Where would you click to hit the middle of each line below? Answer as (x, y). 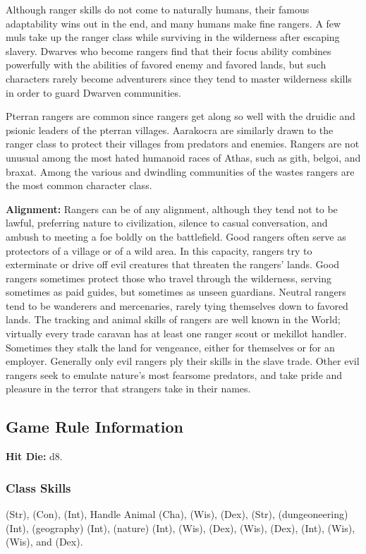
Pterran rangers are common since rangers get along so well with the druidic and (181, 116)
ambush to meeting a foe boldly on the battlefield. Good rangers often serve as (176, 236)
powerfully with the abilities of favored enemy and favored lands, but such (166, 65)
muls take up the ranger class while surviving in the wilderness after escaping (173, 37)
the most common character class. (79, 185)
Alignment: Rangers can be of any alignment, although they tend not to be (172, 209)
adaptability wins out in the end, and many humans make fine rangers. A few (173, 23)
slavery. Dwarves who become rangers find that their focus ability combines (169, 50)
